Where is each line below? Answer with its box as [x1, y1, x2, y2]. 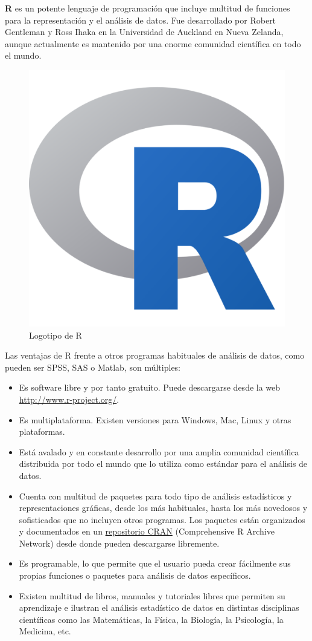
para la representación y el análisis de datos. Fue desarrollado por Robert [5, 13, 276, 26]
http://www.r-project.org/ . [19, 392, 119, 405]
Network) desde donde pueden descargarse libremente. [19, 536, 220, 549]
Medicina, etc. [19, 625, 71, 637]
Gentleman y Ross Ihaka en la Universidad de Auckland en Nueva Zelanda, [5, 25, 284, 38]
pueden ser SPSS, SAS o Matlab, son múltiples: [5, 360, 181, 373]
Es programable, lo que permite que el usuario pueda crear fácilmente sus [19, 557, 291, 570]
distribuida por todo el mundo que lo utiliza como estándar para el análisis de [19, 457, 308, 470]
